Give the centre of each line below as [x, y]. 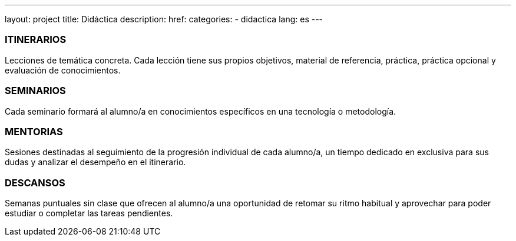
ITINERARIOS [36, 40]
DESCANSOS [35, 183]
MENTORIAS [34, 131]
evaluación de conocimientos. [63, 70]
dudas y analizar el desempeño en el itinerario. [95, 162]
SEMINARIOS [35, 91]
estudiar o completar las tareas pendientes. [89, 213]
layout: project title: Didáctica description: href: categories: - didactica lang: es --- [164, 19]
